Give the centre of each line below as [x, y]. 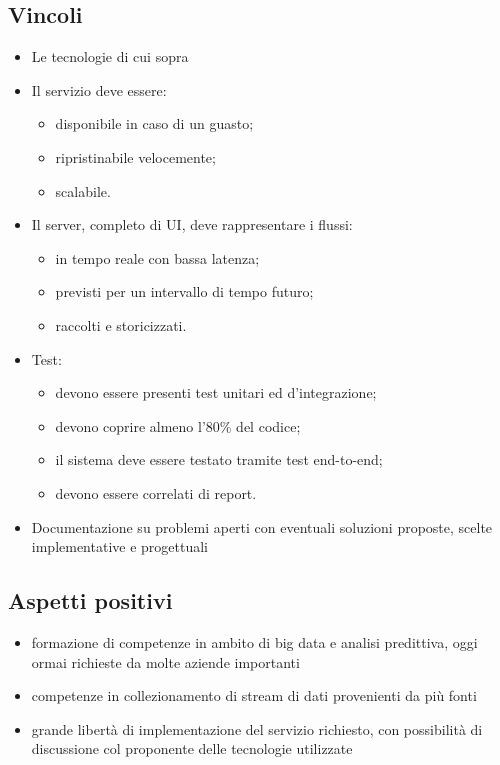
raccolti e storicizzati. [121, 324]
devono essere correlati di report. [156, 492]
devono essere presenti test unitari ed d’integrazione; [216, 392]
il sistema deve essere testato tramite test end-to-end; [219, 459]
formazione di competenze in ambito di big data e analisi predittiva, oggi [254, 641]
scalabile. [83, 190]
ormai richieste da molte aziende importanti [165, 661]
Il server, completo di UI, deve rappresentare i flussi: [192, 224]
